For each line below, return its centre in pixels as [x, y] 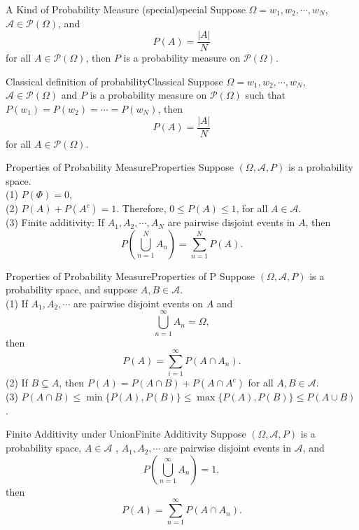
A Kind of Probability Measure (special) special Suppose [126, 9]
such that [265, 95]
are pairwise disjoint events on [138, 303]
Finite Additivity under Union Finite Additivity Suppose [126, 434]
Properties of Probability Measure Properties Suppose [120, 167]
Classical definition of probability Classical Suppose [114, 81]
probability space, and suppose [72, 290]
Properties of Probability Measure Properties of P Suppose [131, 276]
